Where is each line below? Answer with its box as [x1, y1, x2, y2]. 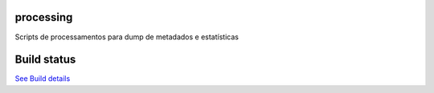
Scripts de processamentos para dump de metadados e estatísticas [14, 32, 239, 42]
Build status [14, 53, 76, 67]
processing [14, 10, 73, 24]
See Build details [14, 74, 71, 83]
